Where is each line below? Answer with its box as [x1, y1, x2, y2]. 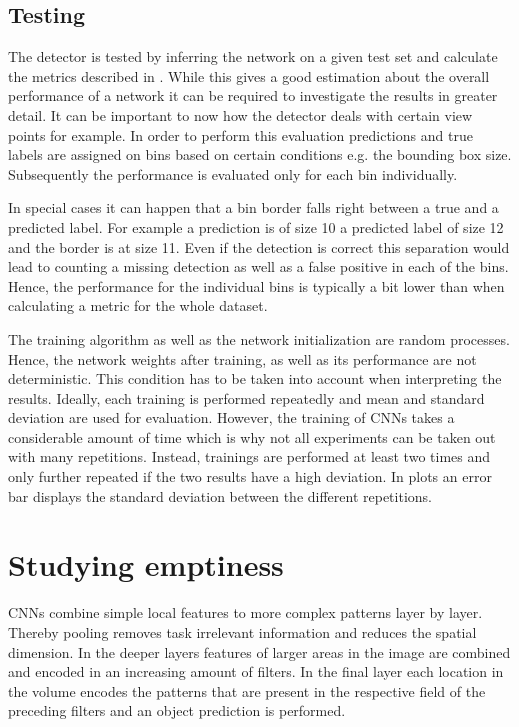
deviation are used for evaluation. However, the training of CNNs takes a [8, 407, 455, 428]
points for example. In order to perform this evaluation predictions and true [8, 124, 473, 145]
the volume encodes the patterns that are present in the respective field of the [8, 680, 486, 701]
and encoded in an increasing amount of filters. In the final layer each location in [8, 661, 504, 682]
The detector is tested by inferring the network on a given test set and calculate [8, 46, 498, 67]
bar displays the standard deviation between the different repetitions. [8, 485, 432, 506]
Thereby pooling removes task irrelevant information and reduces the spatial [8, 621, 477, 642]
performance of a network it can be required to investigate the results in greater [8, 85, 498, 106]
